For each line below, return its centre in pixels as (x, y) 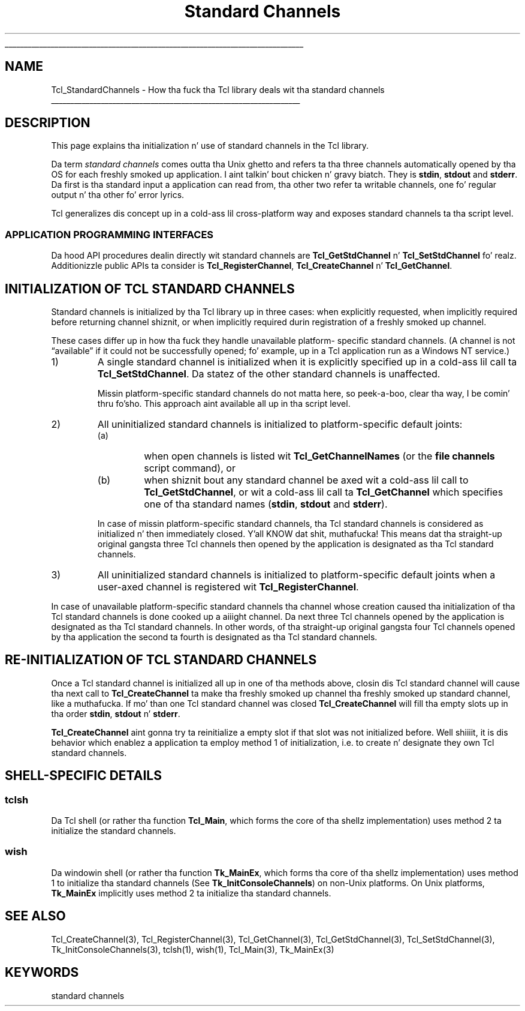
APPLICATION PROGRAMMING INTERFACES (109, 234)
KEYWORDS (42, 973)
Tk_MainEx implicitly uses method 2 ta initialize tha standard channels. (191, 893)
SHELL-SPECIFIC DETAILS (83, 776)
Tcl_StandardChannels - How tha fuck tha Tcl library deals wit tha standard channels (218, 89)
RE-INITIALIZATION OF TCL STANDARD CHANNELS (161, 660)
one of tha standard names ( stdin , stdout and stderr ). (266, 504)
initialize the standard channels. (114, 831)
